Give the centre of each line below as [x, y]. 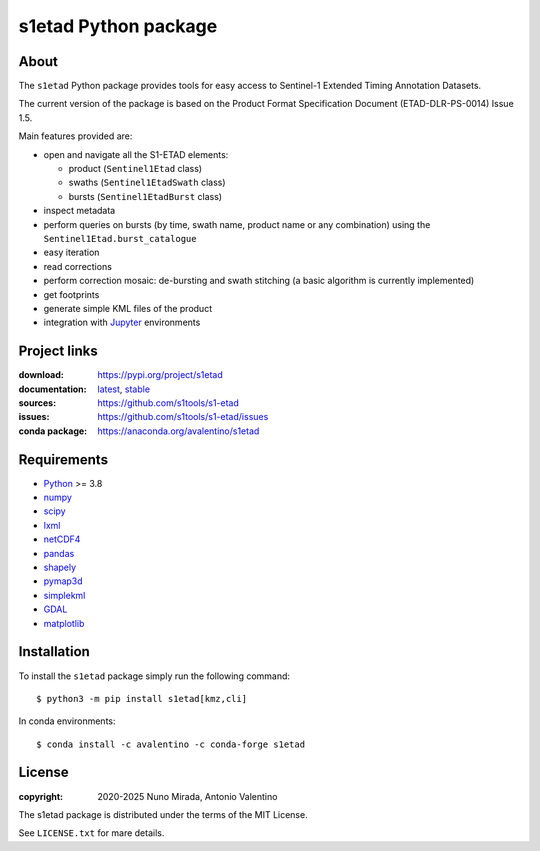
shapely [60, 567]
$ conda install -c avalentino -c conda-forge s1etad [170, 744]
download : [41, 375]
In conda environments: [67, 721]
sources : [37, 403]
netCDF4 [62, 539]
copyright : [41, 796]
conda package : [53, 431]
